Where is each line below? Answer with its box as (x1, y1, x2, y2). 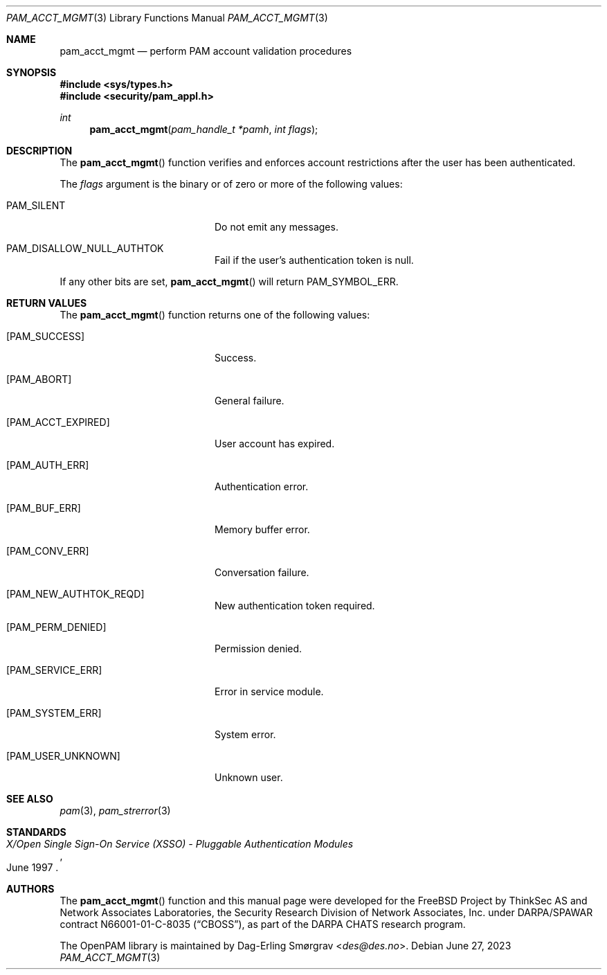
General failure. (215, 395, 284, 406)
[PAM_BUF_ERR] (6, 502, 81, 514)
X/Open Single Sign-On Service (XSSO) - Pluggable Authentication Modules (6, 838, 354, 850)
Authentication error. (215, 481, 309, 492)
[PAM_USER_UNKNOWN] (6, 750, 120, 762)
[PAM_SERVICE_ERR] (6, 664, 102, 676)
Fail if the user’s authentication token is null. (215, 254, 414, 266)
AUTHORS (6, 883, 55, 895)
